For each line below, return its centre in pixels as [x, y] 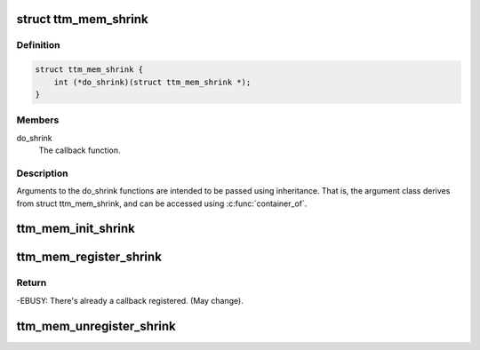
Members [38, 120]
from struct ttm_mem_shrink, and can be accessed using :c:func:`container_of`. [162, 203]
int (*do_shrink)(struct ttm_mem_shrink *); [152, 82]
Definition [38, 45]
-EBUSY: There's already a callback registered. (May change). [130, 300]
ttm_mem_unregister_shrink [96, 326]
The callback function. [80, 150]
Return [32, 282]
